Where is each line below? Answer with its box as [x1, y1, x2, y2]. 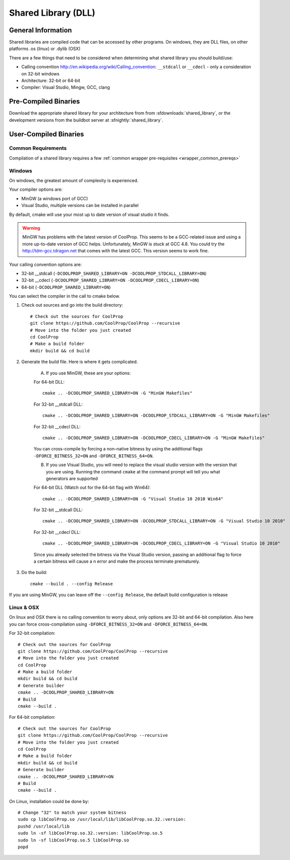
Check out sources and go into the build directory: [21, 302, 123, 308]
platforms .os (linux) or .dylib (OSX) [9, 46, 81, 52]
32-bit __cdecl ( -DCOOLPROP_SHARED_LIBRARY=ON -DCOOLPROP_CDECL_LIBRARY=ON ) [21, 277, 200, 283]
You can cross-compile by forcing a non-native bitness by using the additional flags [33, 446, 203, 452]
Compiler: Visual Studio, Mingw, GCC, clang [21, 84, 110, 90]
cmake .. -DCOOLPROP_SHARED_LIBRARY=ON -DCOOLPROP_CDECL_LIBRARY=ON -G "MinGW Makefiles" [42, 435, 265, 441]
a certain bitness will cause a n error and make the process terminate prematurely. [33, 558, 201, 564]
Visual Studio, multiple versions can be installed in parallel [21, 203, 139, 208]
